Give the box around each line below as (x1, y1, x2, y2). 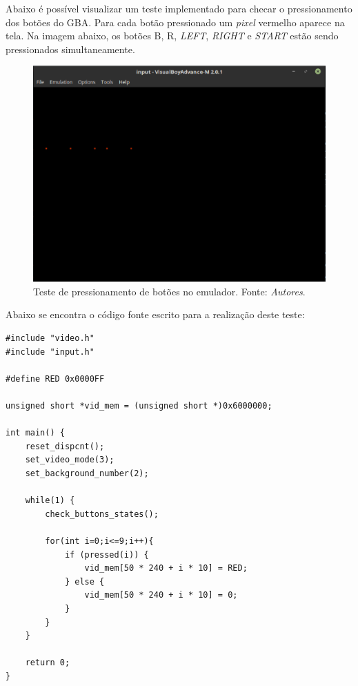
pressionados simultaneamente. (6, 41, 135, 56)
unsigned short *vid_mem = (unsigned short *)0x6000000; (6, 401, 272, 411)
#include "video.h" (6, 333, 95, 344)
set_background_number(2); (25, 469, 149, 479)
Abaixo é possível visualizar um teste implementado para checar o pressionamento (6, 1, 352, 15)
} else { (64, 576, 105, 587)
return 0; (25, 658, 70, 668)
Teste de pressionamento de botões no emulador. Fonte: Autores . (33, 284, 306, 298)
